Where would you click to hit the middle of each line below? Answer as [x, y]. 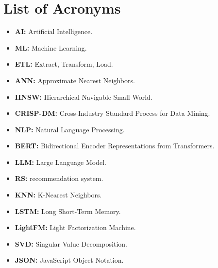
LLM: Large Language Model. [60, 162]
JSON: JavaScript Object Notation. [69, 260]
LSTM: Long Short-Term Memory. [68, 211]
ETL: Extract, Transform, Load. [64, 64]
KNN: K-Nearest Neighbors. [58, 195]
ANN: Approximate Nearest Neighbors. [75, 80]
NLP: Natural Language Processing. [70, 129]
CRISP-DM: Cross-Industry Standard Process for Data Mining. [112, 113]
